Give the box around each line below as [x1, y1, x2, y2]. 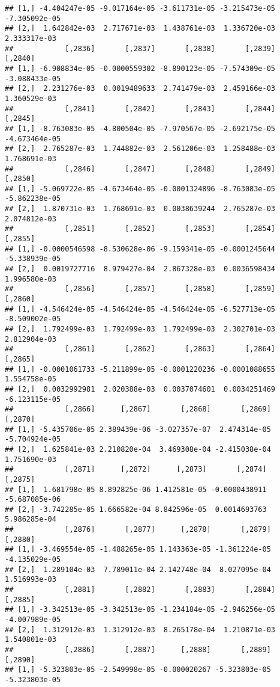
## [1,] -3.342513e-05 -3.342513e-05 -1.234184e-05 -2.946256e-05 [5, 605, 276, 614]
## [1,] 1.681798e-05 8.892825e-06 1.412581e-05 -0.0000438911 [5, 485, 267, 494]
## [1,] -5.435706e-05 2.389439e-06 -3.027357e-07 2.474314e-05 [5, 425, 271, 434]
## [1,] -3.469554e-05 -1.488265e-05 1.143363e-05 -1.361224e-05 [5, 545, 271, 554]
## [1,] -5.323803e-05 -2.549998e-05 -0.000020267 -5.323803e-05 [5, 665, 271, 674]
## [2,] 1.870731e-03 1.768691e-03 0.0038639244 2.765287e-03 [5, 205, 276, 214]
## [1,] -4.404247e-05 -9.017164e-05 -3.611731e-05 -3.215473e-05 [5, 4, 276, 13]
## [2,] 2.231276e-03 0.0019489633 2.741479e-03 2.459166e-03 [5, 84, 276, 93]
